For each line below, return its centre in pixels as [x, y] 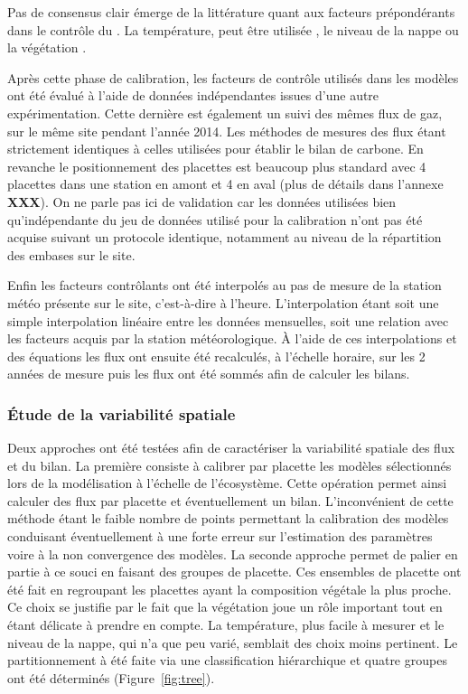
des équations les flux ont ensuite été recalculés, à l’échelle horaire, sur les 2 [216, 356]
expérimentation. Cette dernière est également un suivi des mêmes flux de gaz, [225, 113]
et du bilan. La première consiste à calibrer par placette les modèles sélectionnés [229, 465]
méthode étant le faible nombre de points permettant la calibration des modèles [228, 518]
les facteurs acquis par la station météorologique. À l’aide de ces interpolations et [232, 338]
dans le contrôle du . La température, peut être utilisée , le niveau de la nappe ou [233, 29]
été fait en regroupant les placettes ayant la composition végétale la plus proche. [229, 589]
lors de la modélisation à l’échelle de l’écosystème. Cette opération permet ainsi [227, 483]
